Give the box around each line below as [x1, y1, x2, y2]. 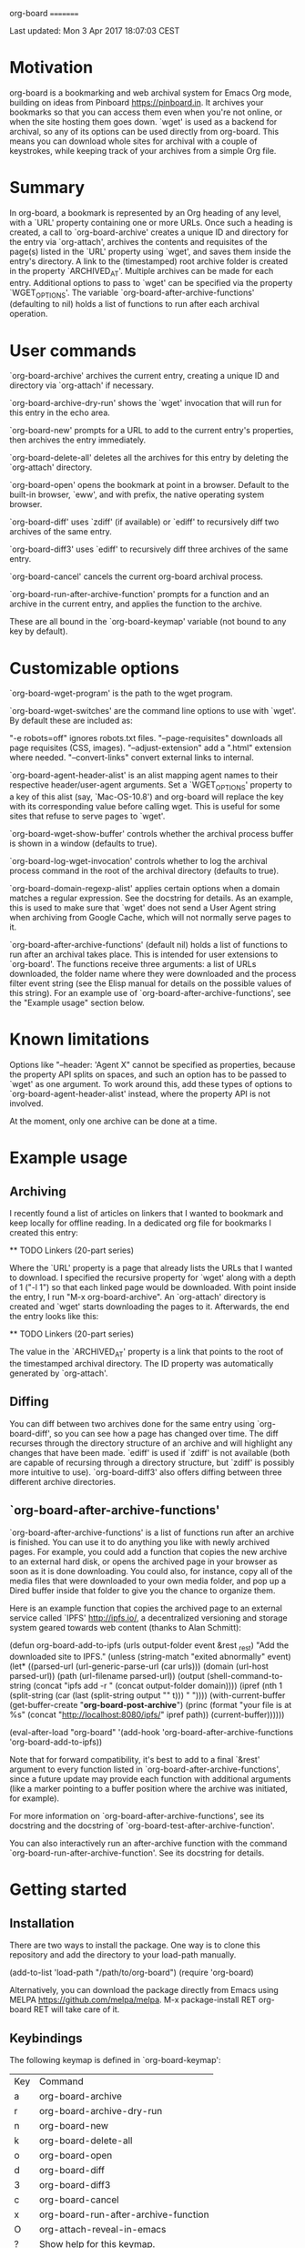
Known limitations [9, 1029, 150, 1050]
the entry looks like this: [9, 1311, 99, 1322]
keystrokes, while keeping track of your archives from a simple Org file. [9, 145, 277, 156]
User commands [9, 341, 137, 361]
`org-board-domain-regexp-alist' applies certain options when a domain [9, 883, 280, 894]
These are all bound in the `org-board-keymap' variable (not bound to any [9, 616, 287, 627]
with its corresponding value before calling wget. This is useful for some [9, 801, 280, 812]
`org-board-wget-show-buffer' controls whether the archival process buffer [9, 829, 294, 839]
